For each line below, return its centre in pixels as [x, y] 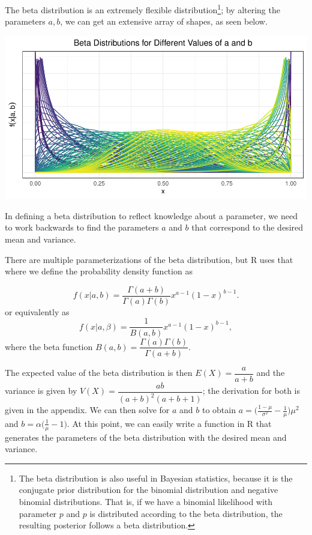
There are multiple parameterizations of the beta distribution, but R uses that [149, 259]
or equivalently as [37, 311]
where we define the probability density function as [99, 271]
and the [271, 373]
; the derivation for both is [251, 391]
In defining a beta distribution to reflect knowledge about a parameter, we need [151, 215]
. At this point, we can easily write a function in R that [169, 423]
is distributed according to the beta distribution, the [186, 513]
